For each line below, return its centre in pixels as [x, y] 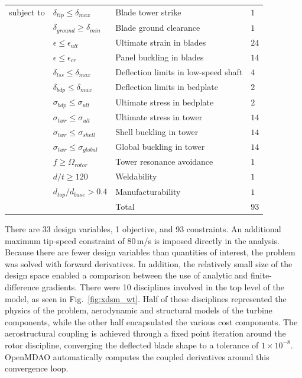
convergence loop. [37, 368]
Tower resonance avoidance [164, 161]
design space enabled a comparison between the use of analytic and [126, 275]
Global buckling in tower [160, 147]
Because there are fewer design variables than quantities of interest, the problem [150, 252]
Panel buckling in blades [160, 57]
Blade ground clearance [158, 27]
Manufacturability [148, 191]
